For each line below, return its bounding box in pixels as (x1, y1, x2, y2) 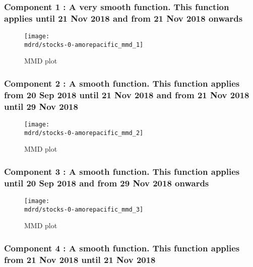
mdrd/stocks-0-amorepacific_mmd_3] (24, 206, 144, 213)
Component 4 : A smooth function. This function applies (4, 241, 240, 254)
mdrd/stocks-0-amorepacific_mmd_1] (24, 41, 144, 48)
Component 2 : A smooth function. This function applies (4, 77, 240, 89)
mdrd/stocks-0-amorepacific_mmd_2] (24, 129, 144, 137)
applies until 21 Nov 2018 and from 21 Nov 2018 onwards (4, 12, 243, 24)
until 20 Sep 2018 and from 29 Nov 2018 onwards (4, 176, 209, 189)
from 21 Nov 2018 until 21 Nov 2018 (4, 253, 156, 265)
